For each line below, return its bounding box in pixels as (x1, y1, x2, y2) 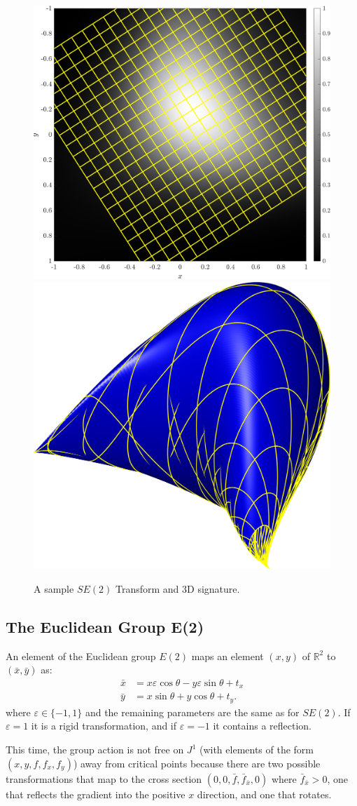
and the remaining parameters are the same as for (85, 704, 300, 719)
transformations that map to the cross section (6, 771, 202, 786)
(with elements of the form (199, 742, 314, 756)
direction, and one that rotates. (197, 786, 332, 801)
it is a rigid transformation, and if (31, 718, 177, 733)
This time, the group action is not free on (6, 742, 184, 756)
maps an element (191, 648, 264, 663)
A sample (34, 581, 74, 596)
